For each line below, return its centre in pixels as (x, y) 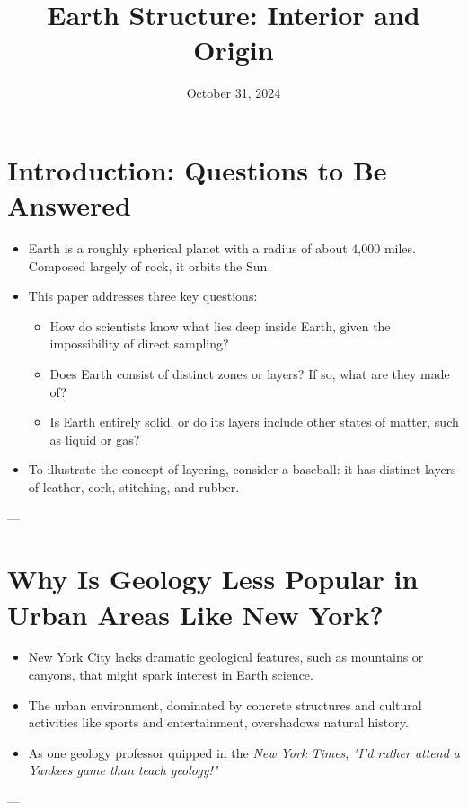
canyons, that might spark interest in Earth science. (171, 675)
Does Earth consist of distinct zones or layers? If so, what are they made (250, 374)
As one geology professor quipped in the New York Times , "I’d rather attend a (244, 752)
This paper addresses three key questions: (143, 296)
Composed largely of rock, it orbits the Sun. (150, 265)
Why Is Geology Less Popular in (213, 579)
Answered (69, 205)
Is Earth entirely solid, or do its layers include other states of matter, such (254, 422)
